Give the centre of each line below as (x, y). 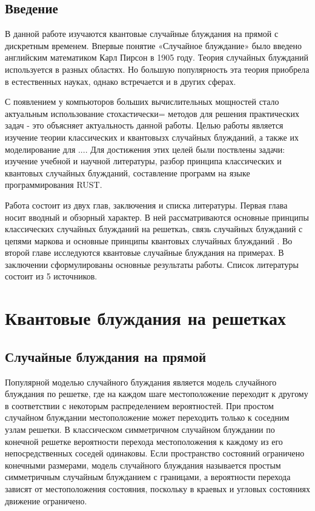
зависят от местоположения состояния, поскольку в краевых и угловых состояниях (157, 489)
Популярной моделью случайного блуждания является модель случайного (141, 382)
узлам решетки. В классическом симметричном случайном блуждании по (140, 429)
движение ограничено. (46, 500)
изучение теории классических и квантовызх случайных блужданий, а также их (152, 137)
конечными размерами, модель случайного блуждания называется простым (143, 465)
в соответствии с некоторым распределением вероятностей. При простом (139, 405)
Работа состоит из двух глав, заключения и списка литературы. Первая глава (146, 205)
